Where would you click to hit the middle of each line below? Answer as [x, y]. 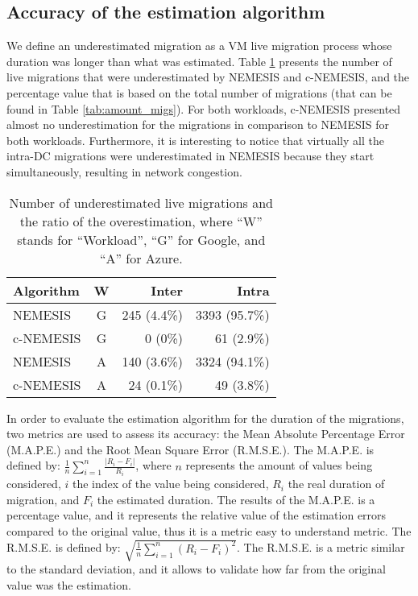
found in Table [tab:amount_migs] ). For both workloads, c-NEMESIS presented [204, 108]
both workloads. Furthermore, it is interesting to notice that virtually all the [195, 140]
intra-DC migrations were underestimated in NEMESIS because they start [190, 156]
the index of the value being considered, [170, 484]
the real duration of [336, 484]
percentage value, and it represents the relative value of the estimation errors [197, 515]
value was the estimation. [69, 584]
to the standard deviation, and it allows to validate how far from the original [196, 569]
